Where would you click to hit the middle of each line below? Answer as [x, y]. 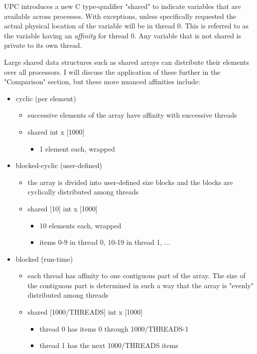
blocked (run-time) [44, 259]
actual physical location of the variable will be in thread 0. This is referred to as [126, 26]
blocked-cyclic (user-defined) [59, 165]
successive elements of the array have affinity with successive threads [132, 115]
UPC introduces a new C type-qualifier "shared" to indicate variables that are [123, 6]
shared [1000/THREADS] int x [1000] [85, 312]
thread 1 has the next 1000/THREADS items [109, 345]
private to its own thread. [43, 45]
